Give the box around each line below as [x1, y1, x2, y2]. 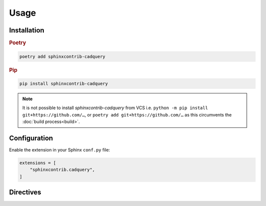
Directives [9, 188, 41, 197]
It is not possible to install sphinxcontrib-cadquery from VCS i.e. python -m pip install [22, 105, 208, 111]
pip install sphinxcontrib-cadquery [19, 81, 108, 86]
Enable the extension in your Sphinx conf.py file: [9, 147, 110, 153]
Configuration [9, 134, 53, 142]
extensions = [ [19, 160, 56, 166]
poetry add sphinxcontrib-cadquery [19, 54, 105, 59]
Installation [9, 26, 44, 34]
